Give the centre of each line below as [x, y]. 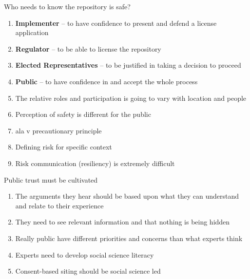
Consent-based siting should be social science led [88, 271]
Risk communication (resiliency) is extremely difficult [95, 163]
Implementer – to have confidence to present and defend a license [116, 23]
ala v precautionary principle [58, 130]
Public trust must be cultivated [51, 179]
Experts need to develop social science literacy [85, 254]
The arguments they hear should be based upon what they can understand [127, 196]
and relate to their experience [59, 205]
